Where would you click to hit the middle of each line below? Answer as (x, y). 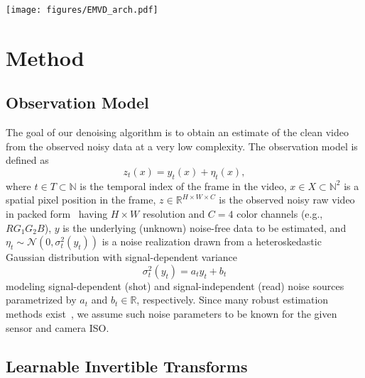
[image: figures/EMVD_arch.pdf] (82, 10)
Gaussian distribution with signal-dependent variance (122, 257)
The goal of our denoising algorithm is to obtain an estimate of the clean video (177, 132)
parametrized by (41, 300)
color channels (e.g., (280, 213)
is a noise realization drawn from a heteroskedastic (212, 241)
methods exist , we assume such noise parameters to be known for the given (171, 313)
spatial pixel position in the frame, (81, 200)
